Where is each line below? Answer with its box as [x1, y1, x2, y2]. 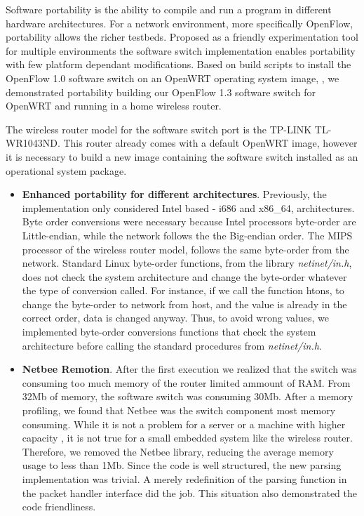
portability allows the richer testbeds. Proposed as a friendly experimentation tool [6, 29, 358, 44]
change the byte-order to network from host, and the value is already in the [22, 296, 347, 311]
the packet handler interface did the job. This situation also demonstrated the [22, 485, 358, 500]
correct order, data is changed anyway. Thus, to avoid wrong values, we [22, 310, 329, 325]
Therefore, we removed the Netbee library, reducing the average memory [22, 444, 334, 458]
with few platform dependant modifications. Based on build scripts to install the [6, 57, 351, 72]
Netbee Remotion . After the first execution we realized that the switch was [22, 362, 357, 376]
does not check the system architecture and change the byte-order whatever [22, 269, 347, 284]
